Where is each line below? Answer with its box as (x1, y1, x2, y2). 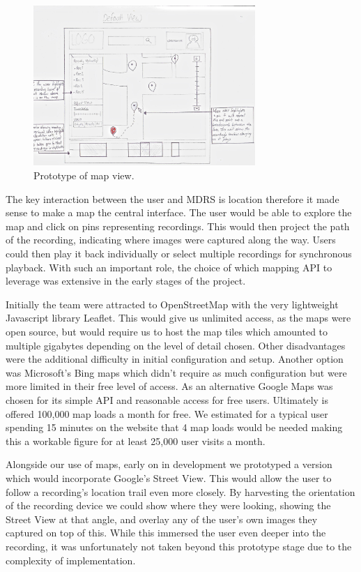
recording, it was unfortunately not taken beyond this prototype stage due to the (6, 539, 352, 553)
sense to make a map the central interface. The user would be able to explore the (6, 205, 352, 220)
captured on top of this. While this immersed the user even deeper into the (6, 525, 326, 540)
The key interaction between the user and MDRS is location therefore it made (6, 191, 339, 206)
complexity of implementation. (6, 552, 136, 567)
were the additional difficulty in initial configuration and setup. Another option (6, 352, 344, 366)
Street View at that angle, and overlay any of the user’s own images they (6, 511, 318, 526)
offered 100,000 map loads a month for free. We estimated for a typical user (6, 406, 328, 421)
